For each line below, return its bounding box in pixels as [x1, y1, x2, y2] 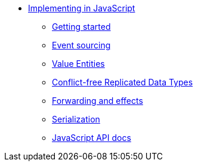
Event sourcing [52, 40, 111, 50]
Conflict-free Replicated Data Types [52, 77, 193, 87]
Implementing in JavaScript [28, 3, 135, 13]
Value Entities [52, 59, 105, 69]
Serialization [52, 114, 100, 124]
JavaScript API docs [52, 133, 131, 143]
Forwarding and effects [52, 96, 143, 106]
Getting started [52, 21, 111, 32]
